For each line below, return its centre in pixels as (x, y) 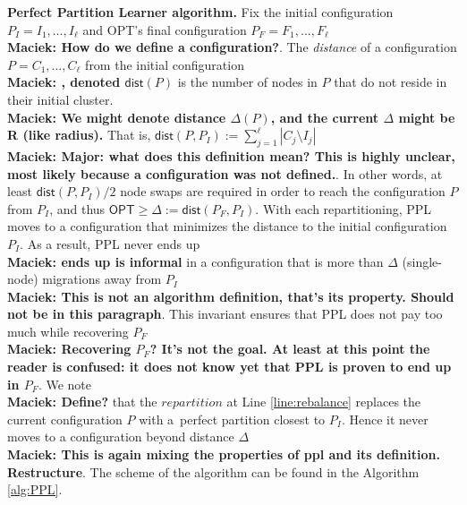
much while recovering (68, 331)
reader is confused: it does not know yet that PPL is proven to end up (229, 367)
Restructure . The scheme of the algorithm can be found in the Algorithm (213, 471)
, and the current (325, 117)
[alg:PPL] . (35, 489)
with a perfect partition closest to (232, 419)
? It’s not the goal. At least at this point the (290, 349)
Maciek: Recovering (69, 349)
